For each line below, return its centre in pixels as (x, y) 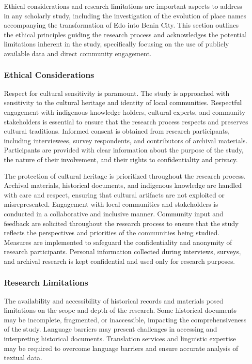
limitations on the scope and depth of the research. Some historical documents (120, 310)
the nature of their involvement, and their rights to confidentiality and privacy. (121, 159)
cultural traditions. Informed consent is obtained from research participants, (117, 131)
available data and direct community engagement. (78, 53)
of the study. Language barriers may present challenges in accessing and (110, 329)
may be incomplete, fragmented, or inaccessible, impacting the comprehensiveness (125, 319)
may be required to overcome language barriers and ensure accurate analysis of (121, 348)
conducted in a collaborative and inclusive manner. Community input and (114, 213)
